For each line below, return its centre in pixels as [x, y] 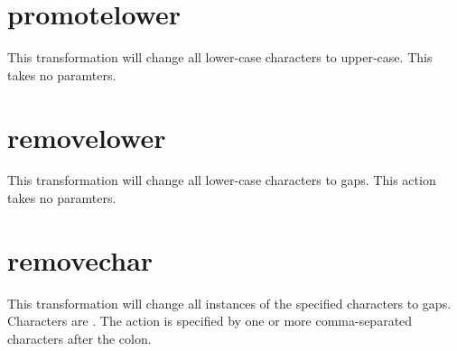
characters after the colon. [79, 338]
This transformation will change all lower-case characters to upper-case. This [220, 57]
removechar [80, 259]
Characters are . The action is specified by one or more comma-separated [210, 321]
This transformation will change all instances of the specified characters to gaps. [229, 303]
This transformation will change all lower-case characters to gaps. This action [222, 180]
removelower [87, 137]
